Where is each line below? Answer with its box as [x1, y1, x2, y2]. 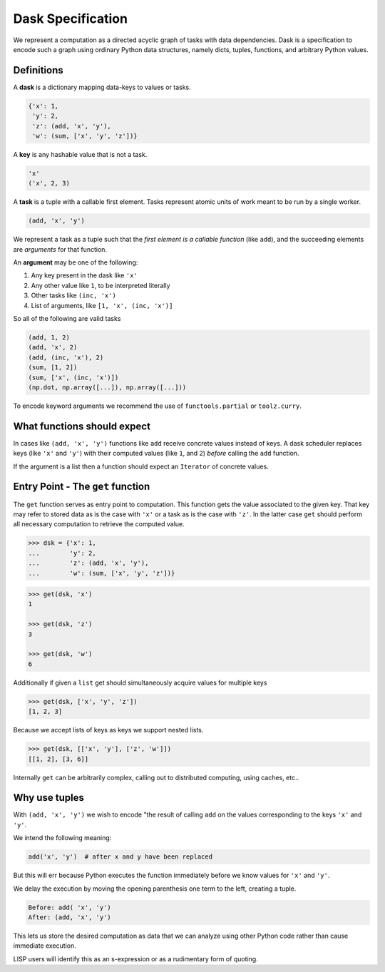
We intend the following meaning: [13, 834, 112, 842]
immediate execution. [13, 941, 76, 950]
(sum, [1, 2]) [28, 364, 78, 372]
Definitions [13, 64, 63, 76]
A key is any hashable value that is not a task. [13, 150, 148, 158]
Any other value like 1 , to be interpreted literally [31, 281, 170, 290]
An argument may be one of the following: [13, 258, 138, 267]
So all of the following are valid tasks [13, 314, 121, 323]
